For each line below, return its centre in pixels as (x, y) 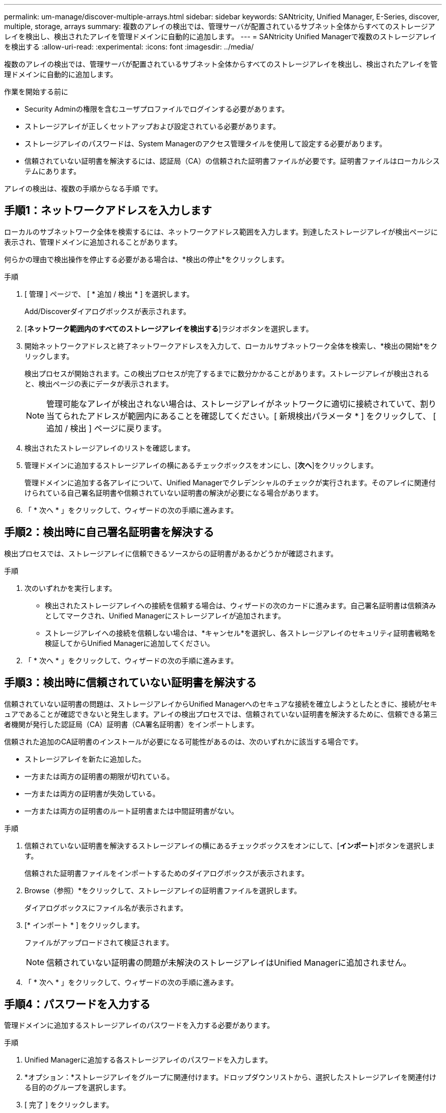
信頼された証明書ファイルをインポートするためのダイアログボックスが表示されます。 (167, 873)
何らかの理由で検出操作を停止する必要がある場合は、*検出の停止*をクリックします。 (146, 259)
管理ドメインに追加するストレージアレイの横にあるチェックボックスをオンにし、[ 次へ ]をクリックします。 (201, 465)
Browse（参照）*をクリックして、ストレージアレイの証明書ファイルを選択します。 (163, 890)
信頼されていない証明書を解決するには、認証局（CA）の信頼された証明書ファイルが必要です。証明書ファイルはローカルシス (232, 161)
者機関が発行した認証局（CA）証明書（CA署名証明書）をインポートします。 (131, 724)
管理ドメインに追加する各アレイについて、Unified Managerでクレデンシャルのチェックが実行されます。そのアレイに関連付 (230, 482)
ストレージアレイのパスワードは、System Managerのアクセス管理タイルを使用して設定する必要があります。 (205, 144)
